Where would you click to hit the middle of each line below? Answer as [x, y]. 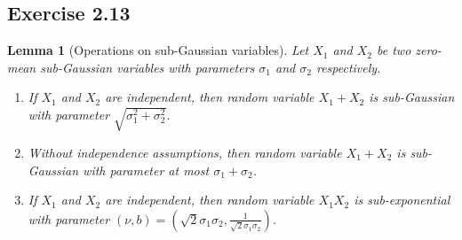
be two [394, 50]
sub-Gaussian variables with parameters [147, 67]
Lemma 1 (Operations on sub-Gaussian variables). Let [158, 50]
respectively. [348, 67]
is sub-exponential [402, 200]
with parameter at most [146, 170]
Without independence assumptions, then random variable [185, 152]
